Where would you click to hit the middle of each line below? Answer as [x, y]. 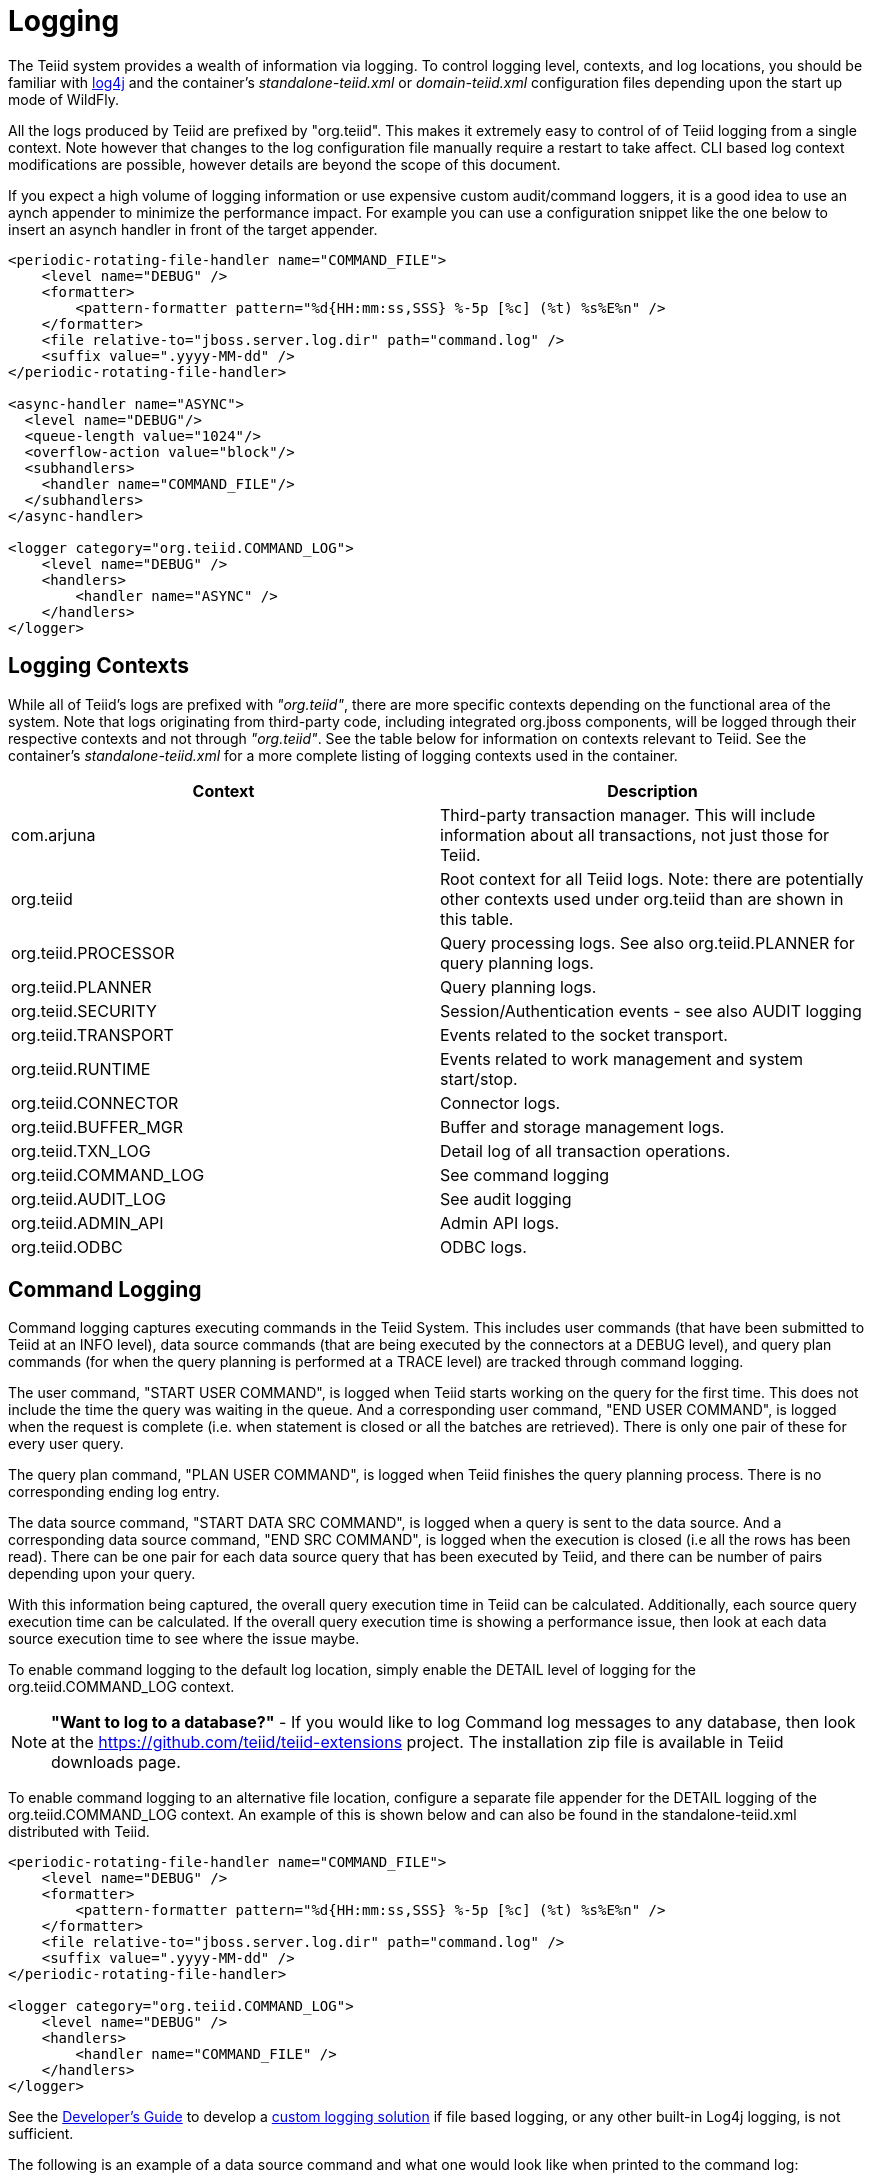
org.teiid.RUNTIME [81, 1068]
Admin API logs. [500, 1222]
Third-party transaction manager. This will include [628, 814]
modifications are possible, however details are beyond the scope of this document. [284, 164]
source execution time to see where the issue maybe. [184, 1639]
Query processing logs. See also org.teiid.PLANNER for [647, 942]
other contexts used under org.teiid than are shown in [642, 898]
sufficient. [41, 2134]
